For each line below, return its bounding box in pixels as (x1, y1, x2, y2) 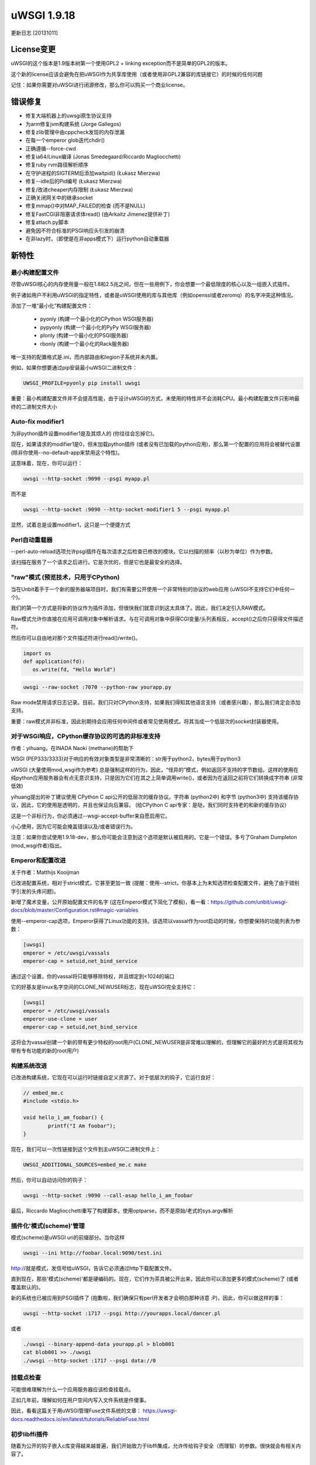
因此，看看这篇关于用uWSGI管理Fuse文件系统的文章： (11, 1407, 142, 1415)
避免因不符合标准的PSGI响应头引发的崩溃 (25, 227, 125, 234)
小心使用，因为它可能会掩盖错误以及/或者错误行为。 (11, 823, 136, 830)
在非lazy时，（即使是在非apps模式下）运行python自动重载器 (25, 235, 170, 242)
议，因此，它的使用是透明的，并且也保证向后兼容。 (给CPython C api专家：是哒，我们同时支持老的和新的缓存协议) (11, 802, 287, 809)
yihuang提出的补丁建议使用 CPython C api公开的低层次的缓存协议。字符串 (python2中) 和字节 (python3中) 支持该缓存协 (11, 793, 299, 800)
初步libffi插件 (11, 1430, 49, 1438)
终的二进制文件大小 (11, 403, 57, 410)
